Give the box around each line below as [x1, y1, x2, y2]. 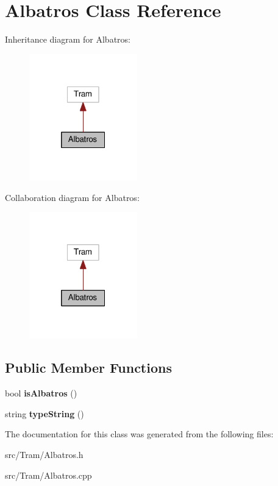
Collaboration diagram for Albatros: [5, 191, 140, 203]
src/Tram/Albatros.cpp [5, 468, 92, 481]
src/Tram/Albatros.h [5, 448, 84, 461]
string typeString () [5, 407, 84, 420]
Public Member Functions [5, 358, 172, 377]
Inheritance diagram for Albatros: [5, 33, 130, 46]
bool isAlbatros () [5, 387, 77, 400]
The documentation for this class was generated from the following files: [5, 428, 274, 440]
